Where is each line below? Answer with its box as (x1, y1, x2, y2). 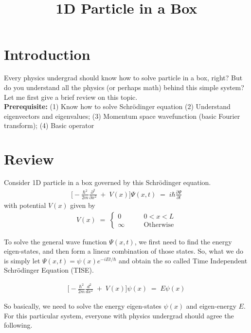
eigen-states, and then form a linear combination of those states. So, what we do (4, 246, 243, 256)
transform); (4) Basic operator (4, 120, 94, 130)
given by (70, 200, 95, 210)
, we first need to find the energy (134, 236, 232, 246)
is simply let (4, 255, 40, 265)
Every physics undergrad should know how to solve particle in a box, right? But (4, 73, 243, 83)
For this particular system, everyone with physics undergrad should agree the (4, 310, 234, 320)
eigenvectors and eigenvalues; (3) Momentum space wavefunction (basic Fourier (4, 111, 240, 121)
